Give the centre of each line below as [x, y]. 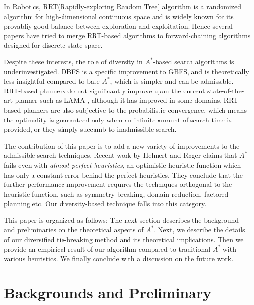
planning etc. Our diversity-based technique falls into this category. [105, 203]
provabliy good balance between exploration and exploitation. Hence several [118, 26]
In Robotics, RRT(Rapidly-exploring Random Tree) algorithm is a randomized [123, 6]
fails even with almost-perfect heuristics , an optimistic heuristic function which [123, 165]
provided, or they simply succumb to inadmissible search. [90, 129]
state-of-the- [226, 90]
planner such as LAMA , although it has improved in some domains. [118, 100]
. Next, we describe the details [199, 229]
